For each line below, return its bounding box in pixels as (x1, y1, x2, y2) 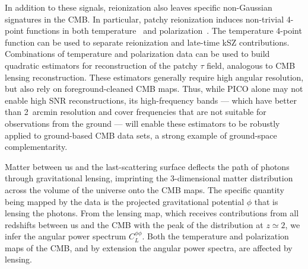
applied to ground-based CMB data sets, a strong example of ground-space (5, 129, 277, 141)
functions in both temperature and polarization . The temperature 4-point (26, 24, 302, 37)
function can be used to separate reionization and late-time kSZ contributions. (5, 36, 290, 48)
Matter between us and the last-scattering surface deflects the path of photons (5, 160, 290, 172)
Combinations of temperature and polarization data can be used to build (5, 47, 270, 60)
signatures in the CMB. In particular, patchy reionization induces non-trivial (5, 12, 284, 25)
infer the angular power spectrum (5, 230, 126, 242)
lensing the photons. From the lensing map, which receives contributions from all (5, 207, 299, 219)
